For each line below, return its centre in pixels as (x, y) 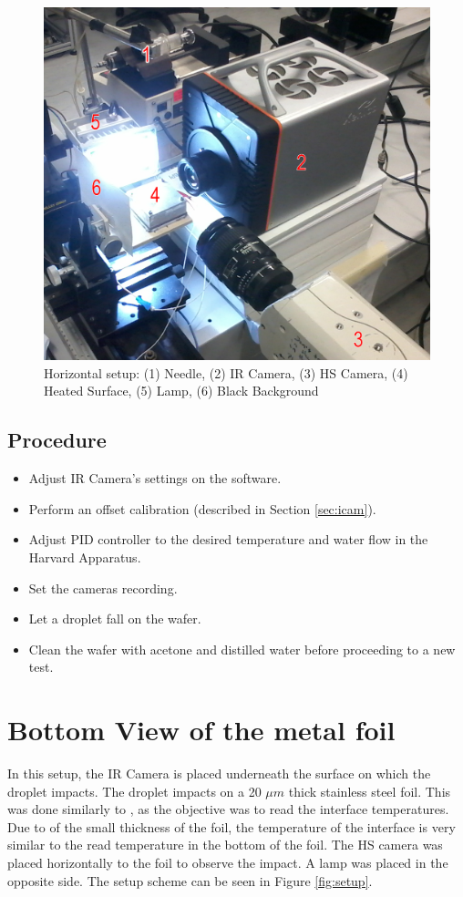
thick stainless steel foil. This (370, 791)
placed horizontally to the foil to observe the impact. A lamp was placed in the (228, 862)
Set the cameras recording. (103, 588)
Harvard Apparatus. (85, 557)
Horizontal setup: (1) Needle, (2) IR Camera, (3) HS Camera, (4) (226, 372)
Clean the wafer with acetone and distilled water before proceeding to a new (242, 649)
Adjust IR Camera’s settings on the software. (155, 478)
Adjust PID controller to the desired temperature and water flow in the (228, 539)
